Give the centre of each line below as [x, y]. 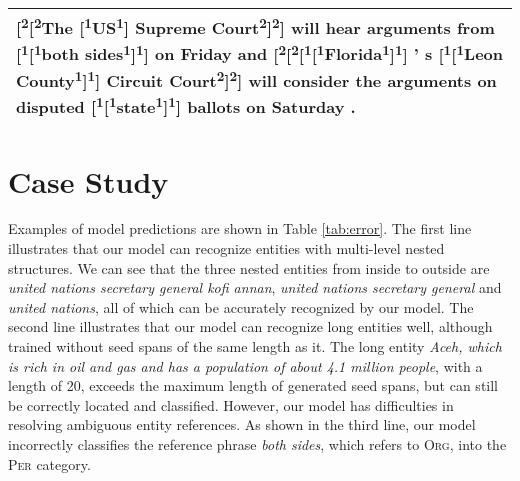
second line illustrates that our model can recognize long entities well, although [250, 326]
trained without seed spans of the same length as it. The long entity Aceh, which [255, 346]
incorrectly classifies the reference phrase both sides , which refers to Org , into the [257, 443]
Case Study [88, 180]
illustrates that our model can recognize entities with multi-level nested [226, 248]
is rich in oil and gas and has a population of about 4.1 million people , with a [245, 365]
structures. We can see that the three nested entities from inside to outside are [249, 267]
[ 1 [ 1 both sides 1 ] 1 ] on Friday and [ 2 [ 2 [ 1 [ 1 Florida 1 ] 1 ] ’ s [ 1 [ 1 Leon [259, 52]
